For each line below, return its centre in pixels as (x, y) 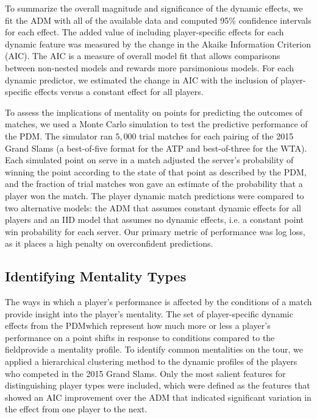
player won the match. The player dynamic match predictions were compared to (155, 195)
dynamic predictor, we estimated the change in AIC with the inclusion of (141, 79)
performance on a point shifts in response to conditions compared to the (140, 337)
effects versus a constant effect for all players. (119, 92)
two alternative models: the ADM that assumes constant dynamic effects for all (153, 207)
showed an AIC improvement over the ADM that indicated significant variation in (158, 397)
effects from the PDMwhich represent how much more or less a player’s (138, 326)
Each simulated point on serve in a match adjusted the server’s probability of (149, 160)
